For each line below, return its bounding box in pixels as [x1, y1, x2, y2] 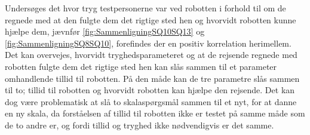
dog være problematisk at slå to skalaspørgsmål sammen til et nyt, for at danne [5, 95, 297, 108]
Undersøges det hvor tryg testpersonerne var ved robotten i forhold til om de [5, 2, 286, 14]
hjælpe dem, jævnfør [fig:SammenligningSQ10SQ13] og [5, 25, 205, 38]
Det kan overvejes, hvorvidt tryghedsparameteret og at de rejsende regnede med [5, 48, 297, 61]
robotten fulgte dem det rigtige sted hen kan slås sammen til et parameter [5, 60, 277, 72]
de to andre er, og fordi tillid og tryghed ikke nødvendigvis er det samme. [5, 118, 274, 131]
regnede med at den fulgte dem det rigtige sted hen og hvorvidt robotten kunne [5, 13, 296, 26]
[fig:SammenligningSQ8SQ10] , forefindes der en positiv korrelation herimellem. [5, 36, 291, 49]
